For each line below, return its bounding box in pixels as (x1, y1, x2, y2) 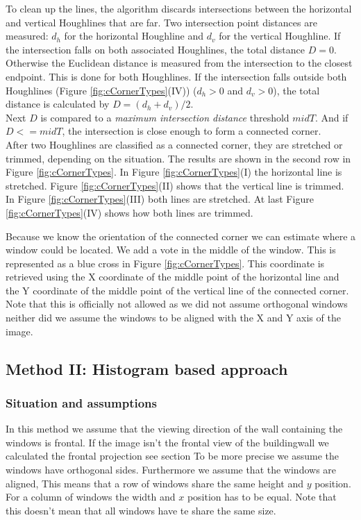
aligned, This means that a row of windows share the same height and (6, 476, 303, 490)
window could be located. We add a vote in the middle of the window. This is (6, 242, 336, 257)
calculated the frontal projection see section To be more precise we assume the (6, 448, 339, 463)
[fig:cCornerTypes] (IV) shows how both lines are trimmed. (6, 205, 253, 219)
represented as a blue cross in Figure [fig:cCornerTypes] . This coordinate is (6, 255, 325, 270)
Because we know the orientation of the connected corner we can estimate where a (6, 228, 356, 243)
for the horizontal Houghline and (64, 28, 204, 43)
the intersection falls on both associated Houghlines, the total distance (6, 42, 305, 56)
